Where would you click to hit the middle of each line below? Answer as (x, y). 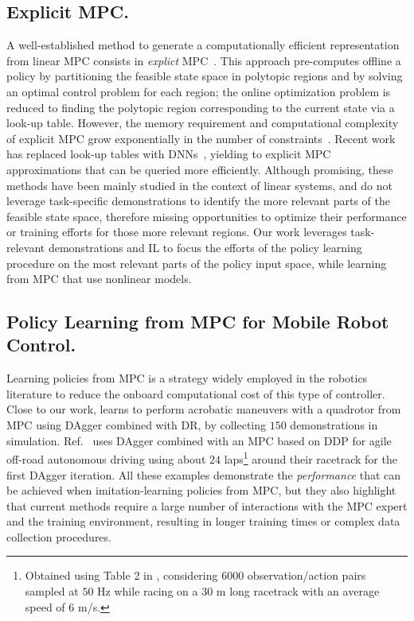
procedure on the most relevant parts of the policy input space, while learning (197, 263)
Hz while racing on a (148, 591)
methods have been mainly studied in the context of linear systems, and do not (199, 185)
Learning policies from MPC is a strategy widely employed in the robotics (187, 378)
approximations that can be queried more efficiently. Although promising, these (200, 169)
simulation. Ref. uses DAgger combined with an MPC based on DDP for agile (199, 440)
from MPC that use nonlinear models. (99, 279)
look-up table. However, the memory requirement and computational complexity (203, 123)
